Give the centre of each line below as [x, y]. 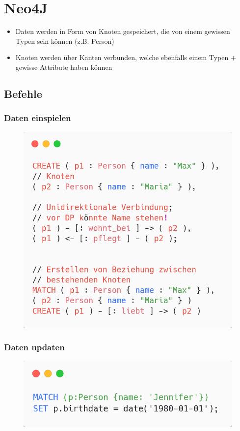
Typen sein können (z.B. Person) [65, 41]
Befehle [23, 93]
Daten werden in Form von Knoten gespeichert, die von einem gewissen [123, 31]
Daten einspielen [38, 118]
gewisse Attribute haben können [64, 67]
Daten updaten [34, 347]
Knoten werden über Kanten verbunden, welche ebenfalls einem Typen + [126, 57]
